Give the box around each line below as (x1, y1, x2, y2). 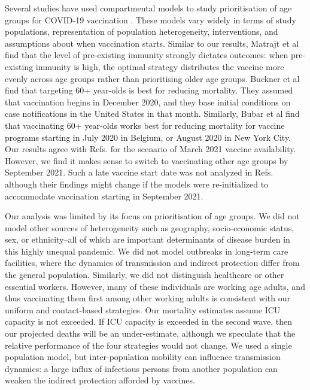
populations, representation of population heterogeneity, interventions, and (5, 25, 278, 38)
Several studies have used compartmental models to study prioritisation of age (5, 2, 292, 14)
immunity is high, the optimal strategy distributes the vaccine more (35, 60, 284, 72)
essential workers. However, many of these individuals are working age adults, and (5, 280, 305, 292)
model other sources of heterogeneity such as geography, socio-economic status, (5, 221, 294, 234)
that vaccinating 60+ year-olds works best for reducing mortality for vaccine (5, 119, 285, 131)
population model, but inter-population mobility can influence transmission (5, 350, 281, 363)
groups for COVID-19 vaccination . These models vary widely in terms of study (5, 13, 296, 26)
